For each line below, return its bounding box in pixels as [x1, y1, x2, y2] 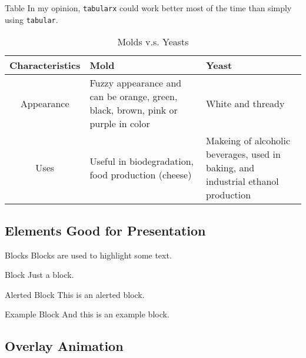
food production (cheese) [89, 167, 192, 181]
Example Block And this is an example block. [5, 308, 169, 320]
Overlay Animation [5, 337, 124, 355]
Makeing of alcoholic [206, 134, 291, 148]
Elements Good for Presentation [5, 221, 206, 239]
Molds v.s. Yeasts [117, 35, 189, 49]
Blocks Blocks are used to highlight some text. [5, 248, 172, 261]
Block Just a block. [5, 268, 74, 281]
